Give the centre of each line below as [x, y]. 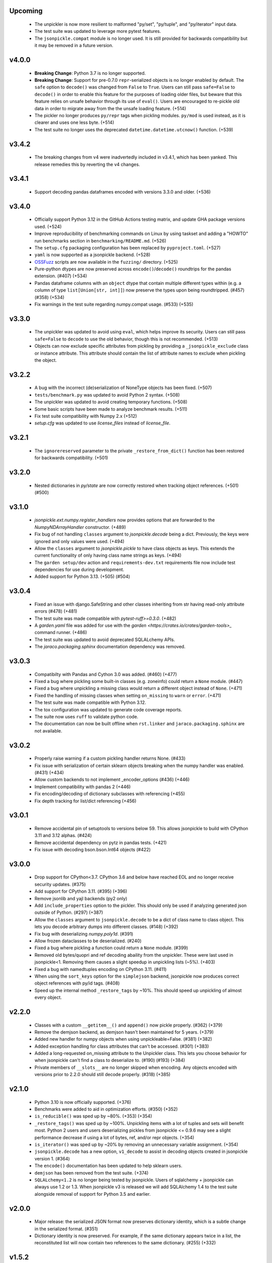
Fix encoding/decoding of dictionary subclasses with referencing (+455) [110, 794]
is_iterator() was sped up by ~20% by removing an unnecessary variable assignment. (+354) [137, 1145]
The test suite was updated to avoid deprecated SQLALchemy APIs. [105, 640]
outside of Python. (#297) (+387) [69, 912]
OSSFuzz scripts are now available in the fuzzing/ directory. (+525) [106, 262]
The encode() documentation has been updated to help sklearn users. [108, 1166]
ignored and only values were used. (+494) [79, 541]
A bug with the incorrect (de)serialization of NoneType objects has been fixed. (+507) [123, 388]
